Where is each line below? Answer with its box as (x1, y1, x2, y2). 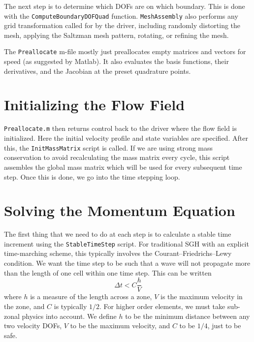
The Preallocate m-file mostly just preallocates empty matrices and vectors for (4, 46, 246, 57)
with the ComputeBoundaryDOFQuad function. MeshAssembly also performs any (4, 10, 238, 21)
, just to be (207, 320, 241, 331)
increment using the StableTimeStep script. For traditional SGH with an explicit (4, 238, 249, 249)
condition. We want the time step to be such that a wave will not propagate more (4, 258, 251, 268)
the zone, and (4, 301, 45, 311)
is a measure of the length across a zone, (30, 291, 152, 302)
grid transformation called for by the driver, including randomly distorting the (4, 20, 241, 31)
